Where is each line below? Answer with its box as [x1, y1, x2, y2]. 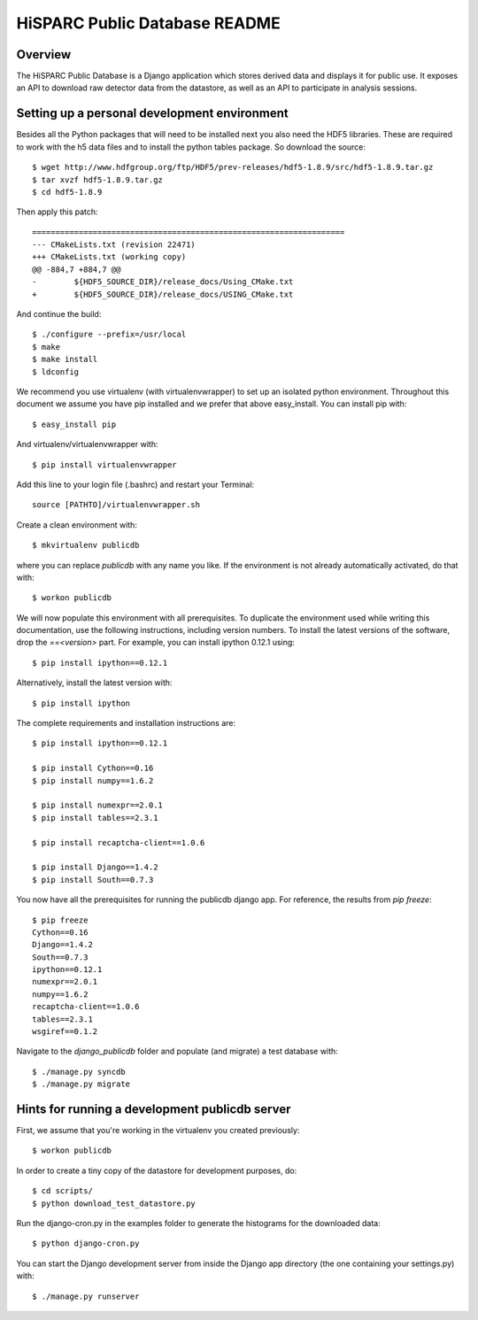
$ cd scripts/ [32, 1186, 93, 1196]
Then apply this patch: [16, 206, 98, 217]
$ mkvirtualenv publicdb [32, 540, 140, 551]
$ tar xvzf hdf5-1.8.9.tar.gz [32, 174, 164, 185]
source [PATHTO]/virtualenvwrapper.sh [32, 500, 201, 510]
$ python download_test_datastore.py [32, 1198, 197, 1208]
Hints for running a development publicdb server [16, 1102, 291, 1116]
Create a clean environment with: [16, 519, 137, 530]
